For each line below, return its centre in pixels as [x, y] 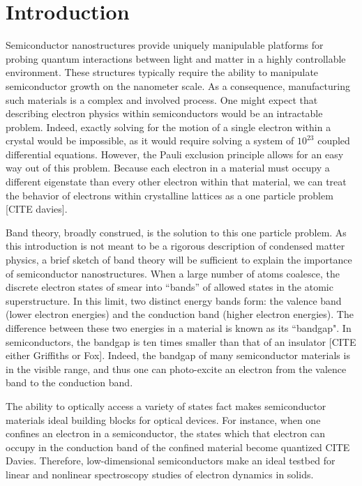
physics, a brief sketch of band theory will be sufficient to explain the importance [179, 260]
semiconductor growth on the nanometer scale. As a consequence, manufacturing [178, 85]
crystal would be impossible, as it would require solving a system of [150, 141]
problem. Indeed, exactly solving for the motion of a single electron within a [168, 127]
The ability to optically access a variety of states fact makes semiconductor [166, 405]
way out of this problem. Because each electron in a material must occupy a [168, 168]
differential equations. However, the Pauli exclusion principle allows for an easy [175, 154]
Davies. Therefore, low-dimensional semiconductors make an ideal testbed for [171, 461]
